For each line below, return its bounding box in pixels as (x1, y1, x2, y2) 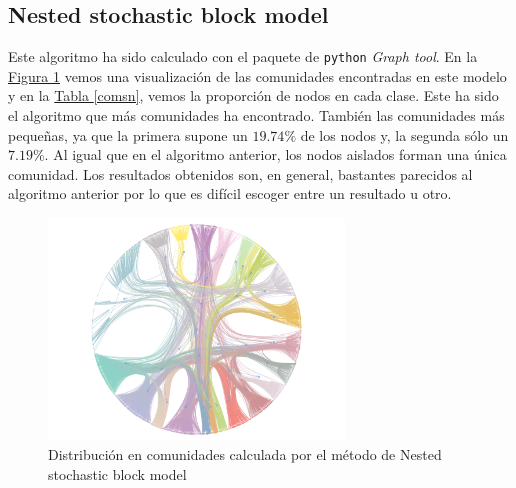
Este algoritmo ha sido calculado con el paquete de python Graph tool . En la (8, 46, 478, 67)
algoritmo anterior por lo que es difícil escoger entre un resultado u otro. (8, 183, 452, 204)
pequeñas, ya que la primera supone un (8, 124, 248, 145)
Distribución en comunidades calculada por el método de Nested (48, 444, 442, 465)
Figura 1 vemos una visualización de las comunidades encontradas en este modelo (8, 65, 507, 86)
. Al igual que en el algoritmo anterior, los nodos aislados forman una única (44, 144, 507, 165)
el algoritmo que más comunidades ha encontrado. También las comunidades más (8, 105, 505, 126)
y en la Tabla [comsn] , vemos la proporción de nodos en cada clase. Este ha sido (8, 85, 499, 106)
